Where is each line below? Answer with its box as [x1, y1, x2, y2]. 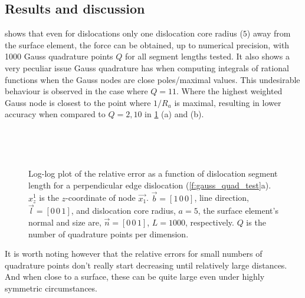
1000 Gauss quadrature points [5, 50, 113, 62]
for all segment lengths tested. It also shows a [125, 50, 290, 62]
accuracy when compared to [5, 108, 106, 120]
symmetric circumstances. [5, 282, 97, 294]
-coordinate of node [65, 191, 136, 204]
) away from [247, 27, 291, 39]
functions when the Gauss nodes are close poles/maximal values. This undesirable [5, 73, 300, 85]
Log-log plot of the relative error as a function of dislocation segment [28, 167, 278, 180]
